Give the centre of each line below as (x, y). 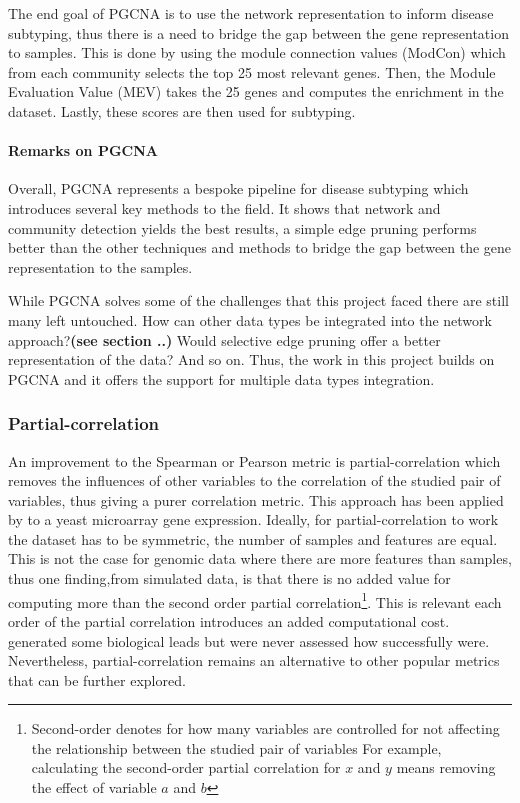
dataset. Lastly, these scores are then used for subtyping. (182, 110)
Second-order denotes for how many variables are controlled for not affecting (265, 728)
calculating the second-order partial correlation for (186, 767)
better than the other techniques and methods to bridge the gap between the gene (260, 247)
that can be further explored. (97, 679)
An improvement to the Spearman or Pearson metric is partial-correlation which (254, 460)
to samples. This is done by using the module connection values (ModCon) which (257, 52)
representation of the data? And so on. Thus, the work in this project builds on (251, 359)
